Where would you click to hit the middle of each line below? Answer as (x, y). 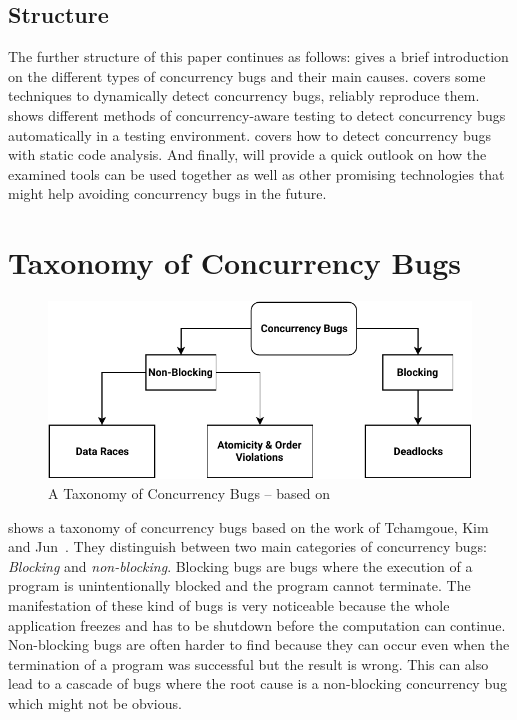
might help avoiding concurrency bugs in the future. (167, 193)
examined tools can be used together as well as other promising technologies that (256, 173)
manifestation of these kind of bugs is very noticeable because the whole (229, 604)
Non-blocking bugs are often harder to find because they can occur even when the (259, 644)
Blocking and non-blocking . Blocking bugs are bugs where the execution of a (240, 565)
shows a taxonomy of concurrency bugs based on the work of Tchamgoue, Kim (248, 526)
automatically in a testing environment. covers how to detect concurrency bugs (249, 134)
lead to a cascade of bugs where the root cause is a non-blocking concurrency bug (257, 683)
